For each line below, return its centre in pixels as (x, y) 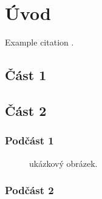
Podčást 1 (29, 140)
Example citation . (39, 42)
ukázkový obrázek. (63, 163)
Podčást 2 (29, 190)
